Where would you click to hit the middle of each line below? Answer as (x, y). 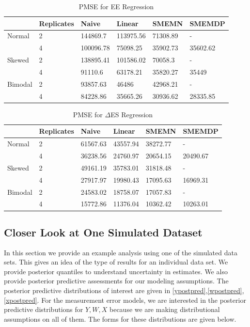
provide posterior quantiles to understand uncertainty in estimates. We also (116, 271)
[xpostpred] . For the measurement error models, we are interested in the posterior (125, 300)
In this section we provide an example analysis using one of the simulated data (121, 252)
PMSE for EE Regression (116, 6)
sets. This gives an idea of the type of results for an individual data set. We (116, 262)
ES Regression (132, 114)
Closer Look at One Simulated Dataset (103, 232)
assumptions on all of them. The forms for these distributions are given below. (120, 319)
